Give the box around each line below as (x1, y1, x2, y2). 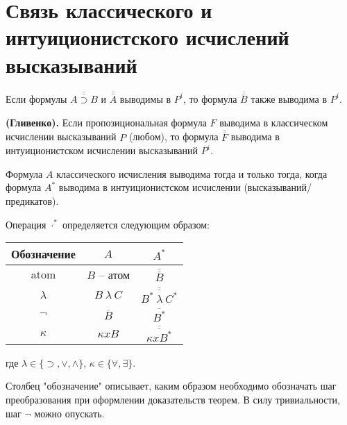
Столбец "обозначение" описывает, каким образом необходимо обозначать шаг (6, 378, 337, 393)
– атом (99, 267, 130, 283)
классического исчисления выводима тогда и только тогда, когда (56, 166, 328, 181)
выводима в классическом (219, 115, 328, 129)
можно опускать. (34, 406, 105, 420)
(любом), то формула (128, 129, 219, 144)
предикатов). (6, 193, 59, 208)
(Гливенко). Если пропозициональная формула (6, 115, 207, 129)
